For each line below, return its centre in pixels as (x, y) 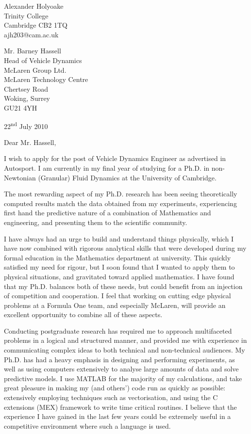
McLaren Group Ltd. (35, 70)
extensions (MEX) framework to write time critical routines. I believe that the (120, 407)
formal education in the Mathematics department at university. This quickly (117, 257)
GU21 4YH (21, 107)
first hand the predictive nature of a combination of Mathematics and (108, 213)
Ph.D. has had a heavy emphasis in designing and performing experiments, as (119, 359)
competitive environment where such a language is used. (87, 426)
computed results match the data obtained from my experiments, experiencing (120, 203)
